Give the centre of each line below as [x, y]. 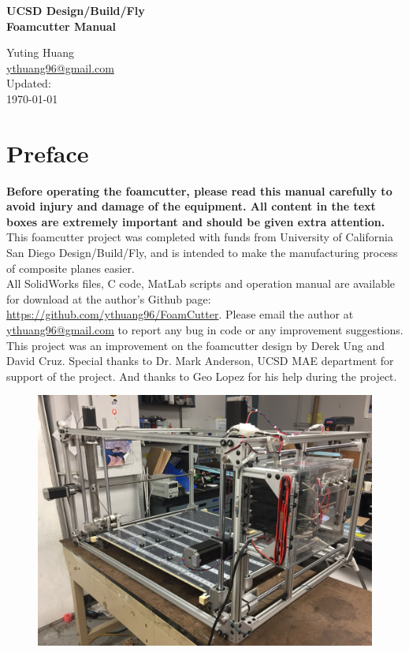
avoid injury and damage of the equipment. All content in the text [191, 206]
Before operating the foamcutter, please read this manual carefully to [199, 190]
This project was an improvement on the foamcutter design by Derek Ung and [196, 345]
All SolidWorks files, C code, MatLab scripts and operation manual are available [201, 283]
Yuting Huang [40, 52]
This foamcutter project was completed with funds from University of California [200, 237]
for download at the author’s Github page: [109, 298]
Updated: [29, 83]
